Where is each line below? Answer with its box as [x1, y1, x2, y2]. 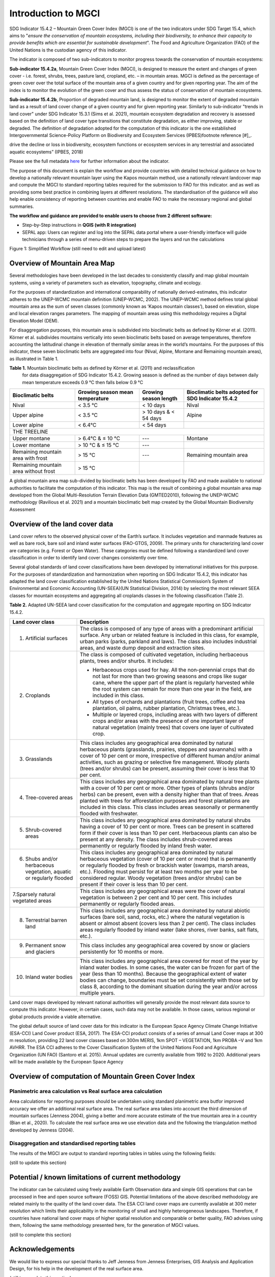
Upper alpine [12, 412, 44, 419]
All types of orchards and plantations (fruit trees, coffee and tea [92, 698, 245, 705]
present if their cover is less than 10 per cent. [79, 881, 188, 888]
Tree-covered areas [25, 794, 73, 801]
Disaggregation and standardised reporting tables [9, 1140, 136, 1147]
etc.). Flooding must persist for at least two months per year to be [79, 868, 237, 876]
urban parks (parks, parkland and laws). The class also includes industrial [79, 638, 257, 645]
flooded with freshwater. [79, 810, 139, 817]
